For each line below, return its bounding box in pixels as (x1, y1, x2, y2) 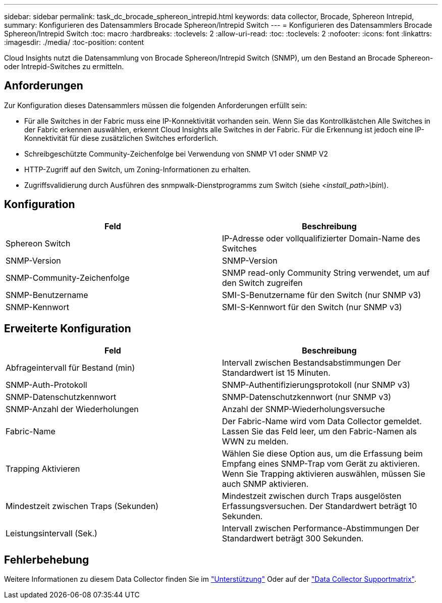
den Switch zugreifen (222, 277, 303, 288)
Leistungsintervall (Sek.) (6, 528, 97, 538)
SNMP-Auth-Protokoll (6, 379, 87, 390)
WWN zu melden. (222, 436, 289, 446)
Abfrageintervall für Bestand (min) (6, 362, 135, 373)
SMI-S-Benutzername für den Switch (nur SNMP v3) (222, 289, 421, 300)
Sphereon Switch (6, 238, 71, 248)
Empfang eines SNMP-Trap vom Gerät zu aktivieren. (222, 458, 420, 469)
